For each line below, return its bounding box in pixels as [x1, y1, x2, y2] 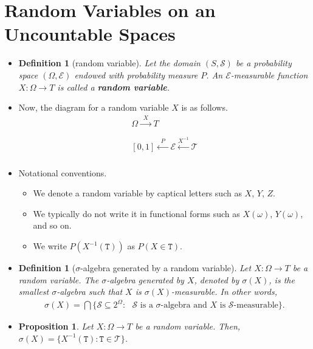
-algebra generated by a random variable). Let [80, 261, 252, 274]
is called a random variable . [57, 80, 170, 93]
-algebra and [160, 301, 207, 310]
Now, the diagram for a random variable [18, 101, 169, 114]
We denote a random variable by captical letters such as [33, 187, 242, 199]
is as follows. [181, 101, 228, 114]
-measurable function [230, 68, 308, 81]
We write [33, 240, 67, 252]
